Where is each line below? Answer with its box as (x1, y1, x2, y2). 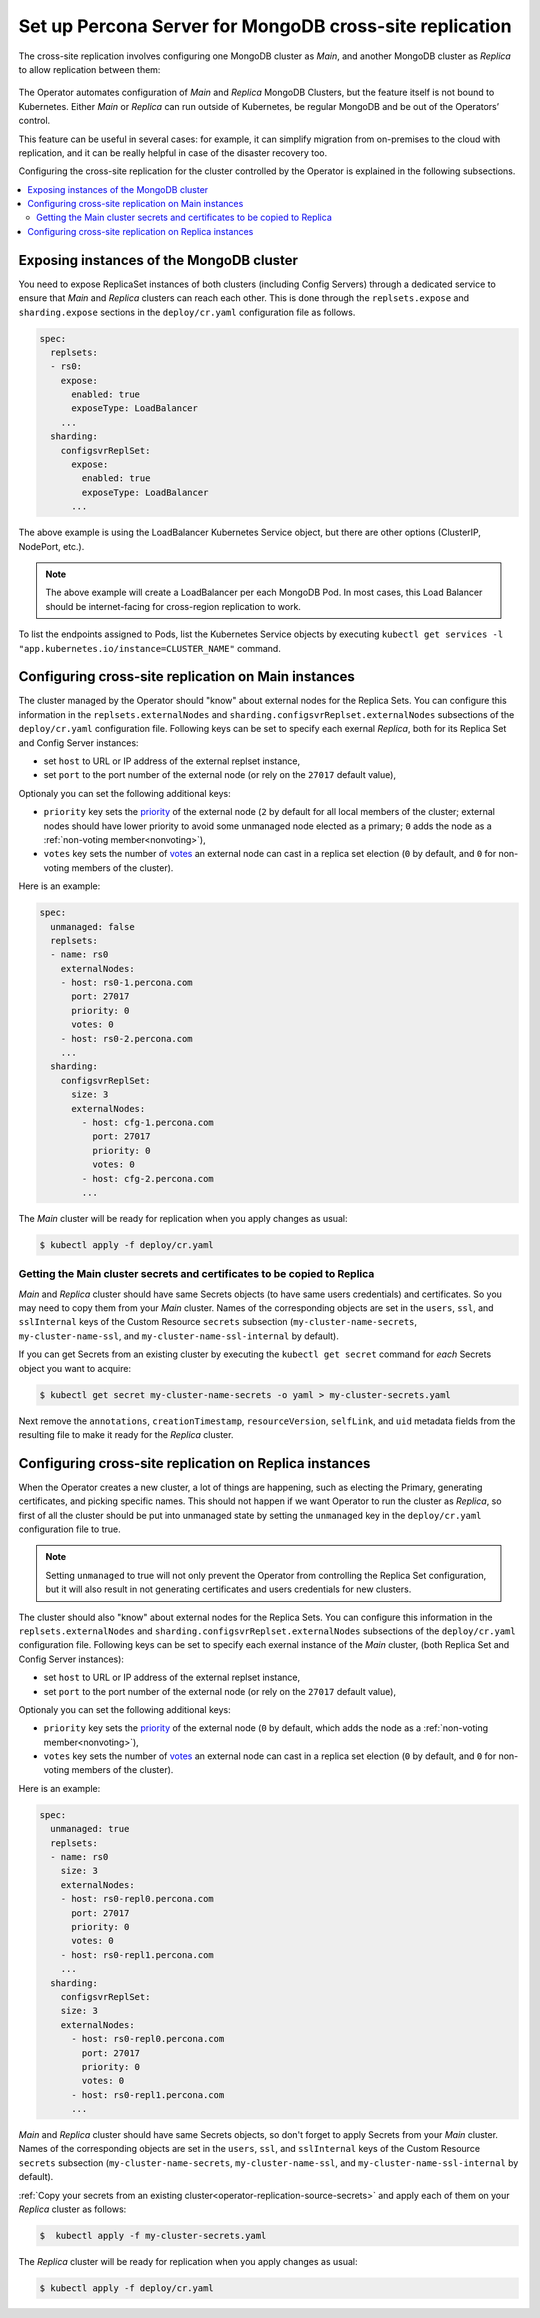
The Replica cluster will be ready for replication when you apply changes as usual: (18, 2255, 358, 2267)
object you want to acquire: (18, 1362, 132, 1374)
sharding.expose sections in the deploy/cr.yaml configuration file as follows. (18, 306, 356, 318)
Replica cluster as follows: (18, 2203, 127, 2215)
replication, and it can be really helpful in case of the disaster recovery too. (18, 146, 328, 159)
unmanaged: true (50, 1823, 130, 1835)
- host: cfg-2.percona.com (81, 1173, 214, 1184)
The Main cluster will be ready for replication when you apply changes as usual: (18, 1212, 349, 1224)
